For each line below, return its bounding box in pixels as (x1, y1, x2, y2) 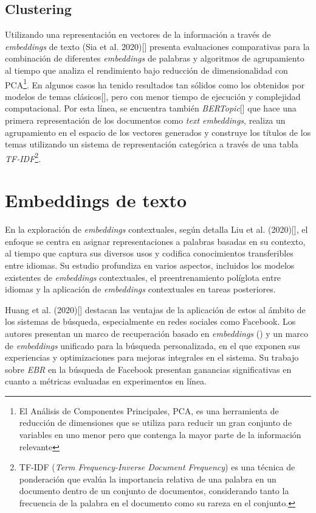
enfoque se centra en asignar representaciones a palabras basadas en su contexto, (5, 235, 306, 247)
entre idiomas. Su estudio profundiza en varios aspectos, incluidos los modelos (5, 258, 295, 271)
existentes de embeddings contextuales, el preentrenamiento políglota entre (5, 271, 281, 283)
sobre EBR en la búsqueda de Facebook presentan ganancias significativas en (5, 363, 292, 375)
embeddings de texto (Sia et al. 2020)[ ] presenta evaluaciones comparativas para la (5, 40, 310, 52)
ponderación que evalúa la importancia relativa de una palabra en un (19, 472, 276, 485)
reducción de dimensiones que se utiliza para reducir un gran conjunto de (19, 416, 292, 429)
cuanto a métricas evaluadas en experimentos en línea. (5, 375, 207, 387)
